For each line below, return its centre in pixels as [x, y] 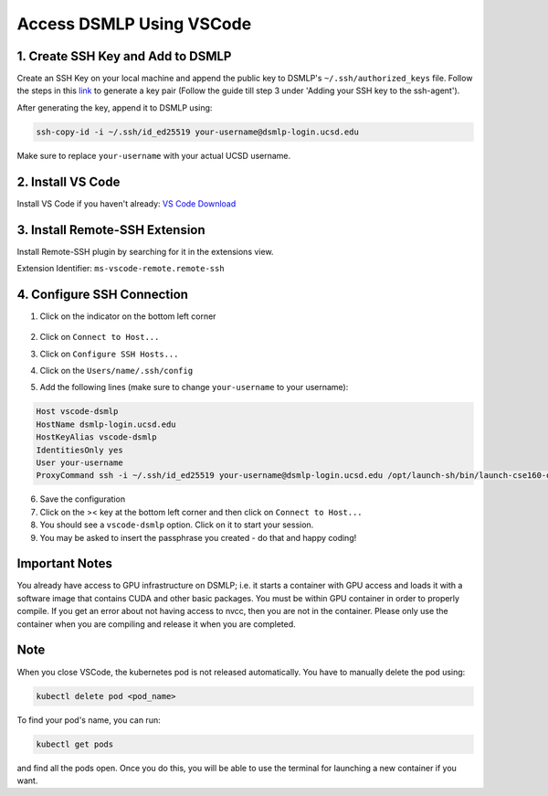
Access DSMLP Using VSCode [134, 24]
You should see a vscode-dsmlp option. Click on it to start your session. [177, 525]
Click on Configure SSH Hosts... [109, 354]
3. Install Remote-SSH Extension [111, 230]
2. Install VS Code [68, 181]
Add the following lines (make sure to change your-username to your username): [194, 387]
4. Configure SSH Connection [103, 294]
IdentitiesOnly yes [79, 450]
